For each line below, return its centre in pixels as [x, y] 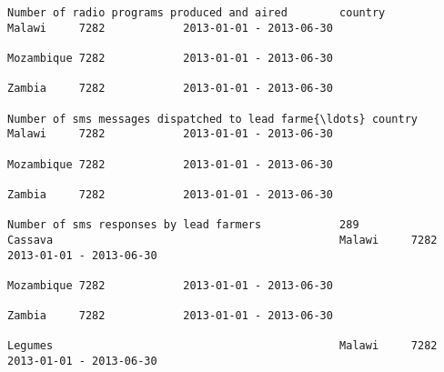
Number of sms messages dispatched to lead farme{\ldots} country [213, 119]
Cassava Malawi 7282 [222, 240]
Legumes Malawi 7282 [222, 346]
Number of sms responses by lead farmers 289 [183, 225]
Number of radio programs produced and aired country [197, 13]
